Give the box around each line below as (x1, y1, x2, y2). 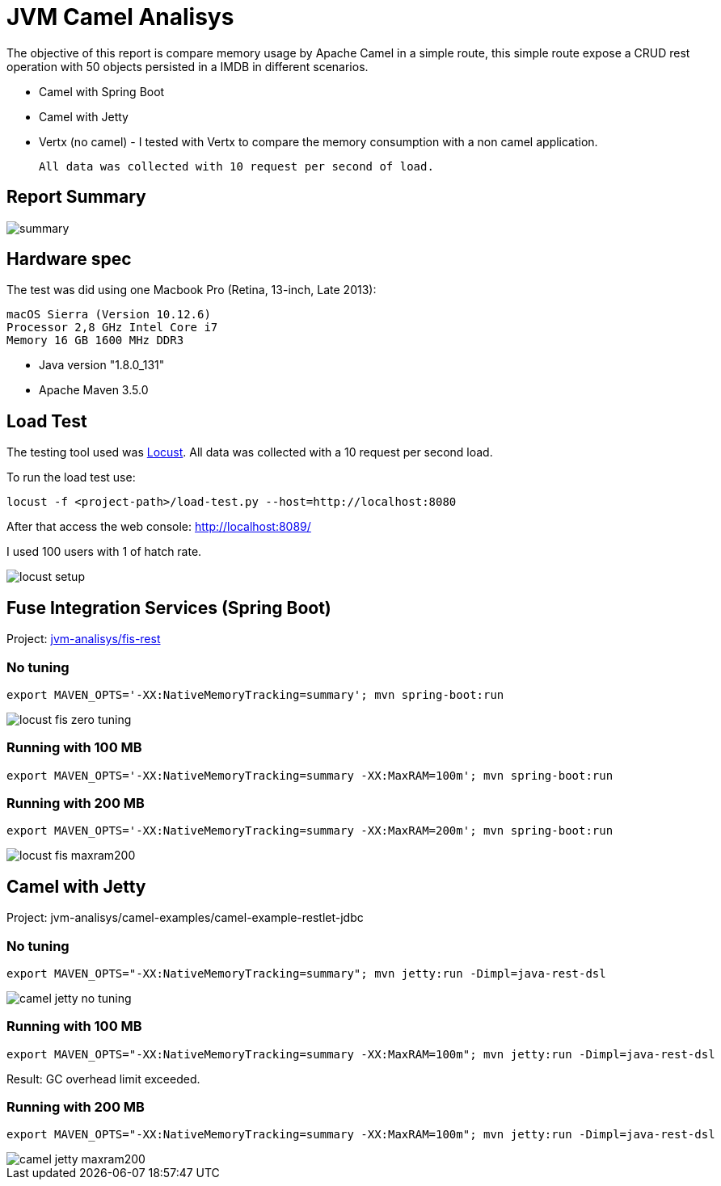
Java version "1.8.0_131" (39, 358, 165, 372)
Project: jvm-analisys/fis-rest (6, 632, 161, 646)
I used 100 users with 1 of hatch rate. (6, 545, 202, 559)
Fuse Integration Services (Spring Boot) (6, 597, 331, 618)
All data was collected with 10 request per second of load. (39, 159, 434, 173)
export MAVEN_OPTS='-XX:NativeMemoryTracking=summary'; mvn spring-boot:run (6, 688, 504, 701)
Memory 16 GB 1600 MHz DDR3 (6, 334, 184, 347)
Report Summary (6, 187, 146, 208)
